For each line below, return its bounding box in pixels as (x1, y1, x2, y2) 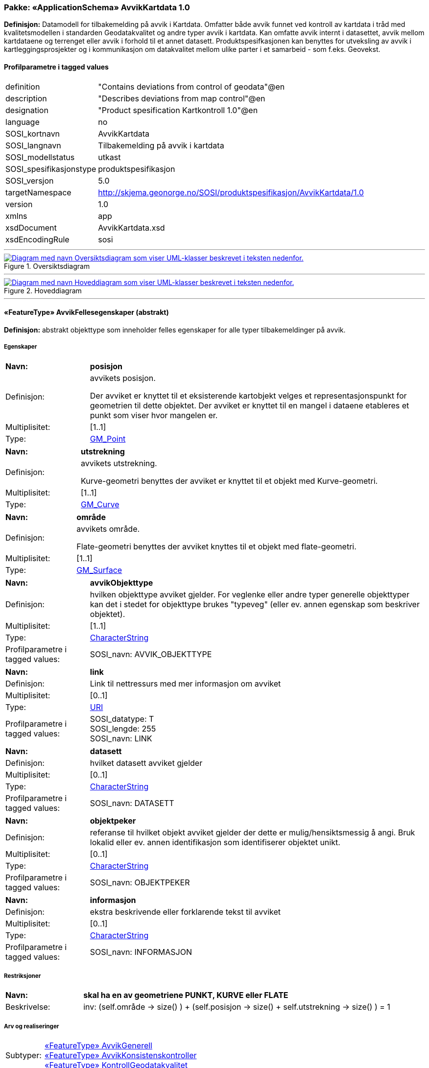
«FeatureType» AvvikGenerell (45, 1041, 152, 1051)
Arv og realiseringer (4, 1022, 59, 1030)
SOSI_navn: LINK (90, 733, 152, 743)
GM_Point (90, 433, 126, 444)
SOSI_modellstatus (5, 152, 75, 162)
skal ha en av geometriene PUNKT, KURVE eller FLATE (83, 990, 288, 1000)
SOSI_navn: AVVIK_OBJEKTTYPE (90, 649, 212, 659)
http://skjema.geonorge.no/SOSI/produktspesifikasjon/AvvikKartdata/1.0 (98, 187, 364, 197)
